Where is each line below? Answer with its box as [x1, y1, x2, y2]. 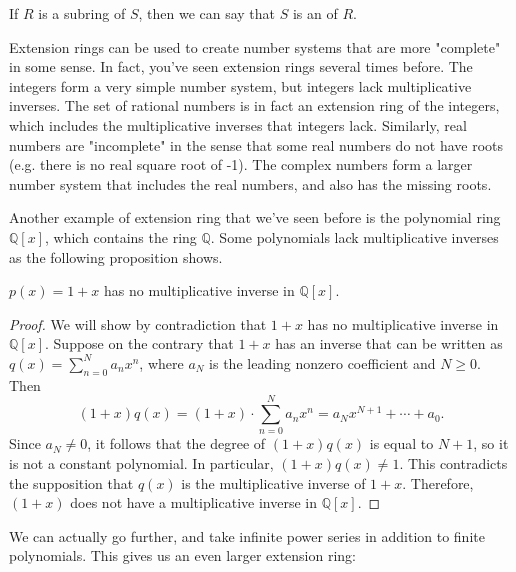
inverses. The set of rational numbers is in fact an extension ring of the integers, [9, 95, 500, 116]
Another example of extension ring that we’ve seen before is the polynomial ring [9, 207, 501, 228]
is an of [292, 3, 338, 23]
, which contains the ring [45, 226, 197, 247]
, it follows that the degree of [87, 433, 266, 454]
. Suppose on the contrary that [45, 333, 234, 354]
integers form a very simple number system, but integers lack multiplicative [9, 75, 472, 96]
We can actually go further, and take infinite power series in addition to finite [9, 525, 485, 546]
